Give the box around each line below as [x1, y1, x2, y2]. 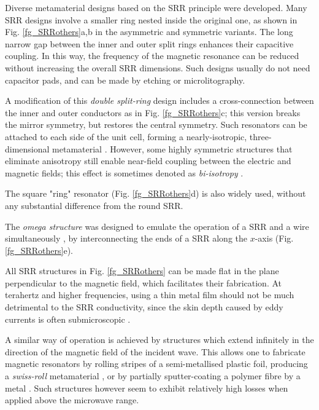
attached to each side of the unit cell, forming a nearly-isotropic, [5, 130, 247, 143]
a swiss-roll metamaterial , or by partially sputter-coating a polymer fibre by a [5, 369, 301, 382]
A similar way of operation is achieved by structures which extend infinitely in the [5, 333, 314, 346]
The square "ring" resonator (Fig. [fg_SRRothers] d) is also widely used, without [5, 187, 306, 200]
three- [249, 130, 272, 143]
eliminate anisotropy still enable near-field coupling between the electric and [5, 154, 291, 167]
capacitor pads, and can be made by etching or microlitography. [5, 73, 245, 86]
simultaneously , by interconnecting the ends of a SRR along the [5, 232, 247, 245]
